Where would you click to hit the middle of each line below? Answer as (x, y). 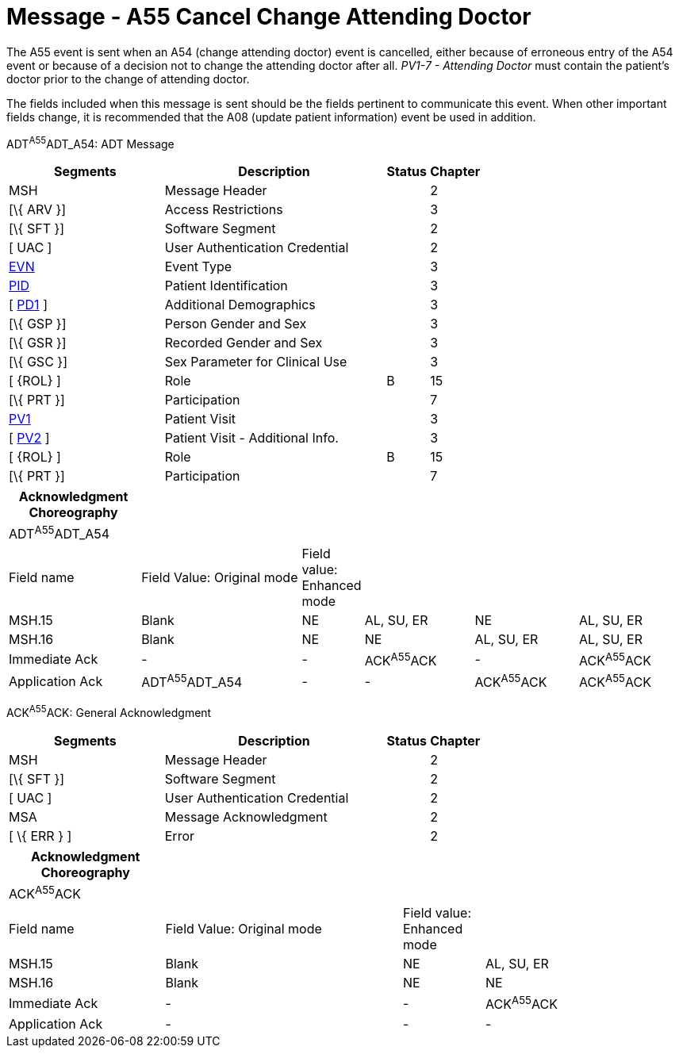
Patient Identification (226, 286)
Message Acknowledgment (246, 817)
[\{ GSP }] (38, 324)
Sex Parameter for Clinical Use (256, 362)
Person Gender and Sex (236, 324)
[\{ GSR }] (38, 343)
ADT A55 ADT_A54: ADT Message (90, 142)
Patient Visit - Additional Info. (251, 438)
